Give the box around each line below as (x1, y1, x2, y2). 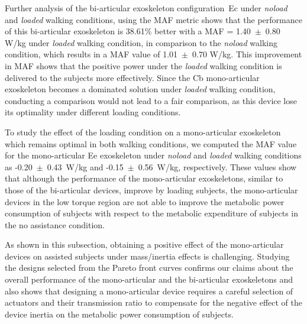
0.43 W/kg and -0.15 (47, 160, 124, 173)
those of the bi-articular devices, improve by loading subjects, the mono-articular (5, 183, 298, 196)
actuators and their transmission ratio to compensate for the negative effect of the (5, 296, 302, 309)
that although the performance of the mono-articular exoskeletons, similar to (5, 172, 283, 184)
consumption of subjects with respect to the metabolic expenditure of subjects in (5, 207, 298, 219)
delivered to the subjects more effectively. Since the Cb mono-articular (5, 71, 260, 83)
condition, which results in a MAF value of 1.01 (5, 48, 178, 60)
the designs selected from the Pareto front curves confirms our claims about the (5, 261, 293, 274)
